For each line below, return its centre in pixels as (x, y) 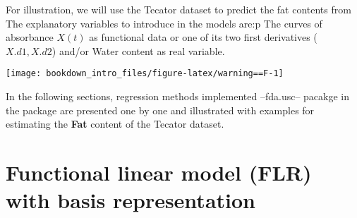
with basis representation (131, 200)
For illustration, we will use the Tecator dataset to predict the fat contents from (178, 9)
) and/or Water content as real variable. (138, 50)
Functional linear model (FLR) (159, 172)
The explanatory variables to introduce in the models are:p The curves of (164, 23)
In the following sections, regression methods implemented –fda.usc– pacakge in (178, 96)
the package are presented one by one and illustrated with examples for (160, 110)
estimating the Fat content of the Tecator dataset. (115, 124)
